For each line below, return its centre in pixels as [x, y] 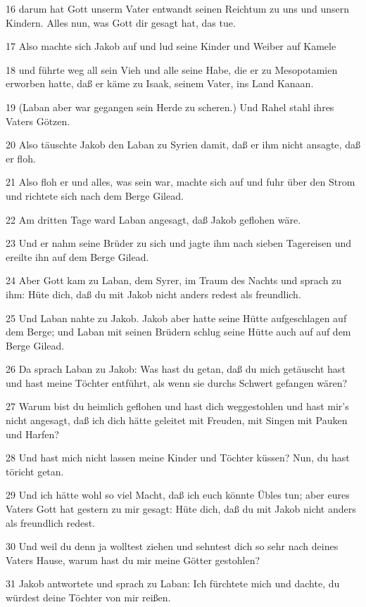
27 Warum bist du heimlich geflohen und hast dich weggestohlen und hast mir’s [177, 406]
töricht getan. [35, 471]
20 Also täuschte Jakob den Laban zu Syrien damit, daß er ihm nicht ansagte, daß [183, 145]
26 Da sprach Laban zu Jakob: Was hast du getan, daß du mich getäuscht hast [176, 369]
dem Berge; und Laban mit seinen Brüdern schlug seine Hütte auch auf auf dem [178, 332]
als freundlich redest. [51, 522]
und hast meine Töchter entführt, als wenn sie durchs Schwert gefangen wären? [177, 382]
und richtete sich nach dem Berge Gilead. [95, 195]
